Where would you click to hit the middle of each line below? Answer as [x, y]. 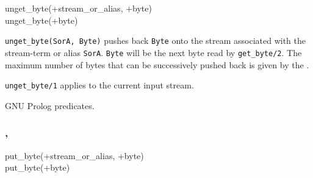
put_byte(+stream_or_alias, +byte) [74, 155]
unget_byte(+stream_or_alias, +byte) [78, 8]
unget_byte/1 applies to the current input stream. [99, 85]
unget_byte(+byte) [41, 20]
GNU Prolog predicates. [50, 105]
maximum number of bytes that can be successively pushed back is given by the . [157, 64]
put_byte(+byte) [38, 167]
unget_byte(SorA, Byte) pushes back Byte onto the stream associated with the [155, 41]
